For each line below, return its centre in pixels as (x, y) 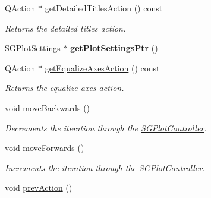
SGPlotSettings (33, 48)
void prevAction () (39, 188)
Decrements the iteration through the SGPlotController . (106, 128)
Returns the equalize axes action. (64, 88)
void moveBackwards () (48, 107)
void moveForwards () (45, 148)
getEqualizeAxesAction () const (102, 67)
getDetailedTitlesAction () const (104, 8)
